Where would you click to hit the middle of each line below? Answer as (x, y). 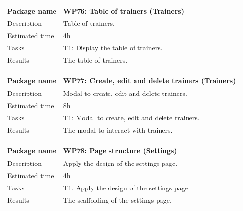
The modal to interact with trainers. (118, 129)
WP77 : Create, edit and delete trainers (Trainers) (149, 81)
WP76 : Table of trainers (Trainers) (123, 11)
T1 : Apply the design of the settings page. (126, 187)
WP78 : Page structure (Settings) (120, 151)
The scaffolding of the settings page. (117, 199)
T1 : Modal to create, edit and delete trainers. (131, 117)
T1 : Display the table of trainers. (113, 48)
